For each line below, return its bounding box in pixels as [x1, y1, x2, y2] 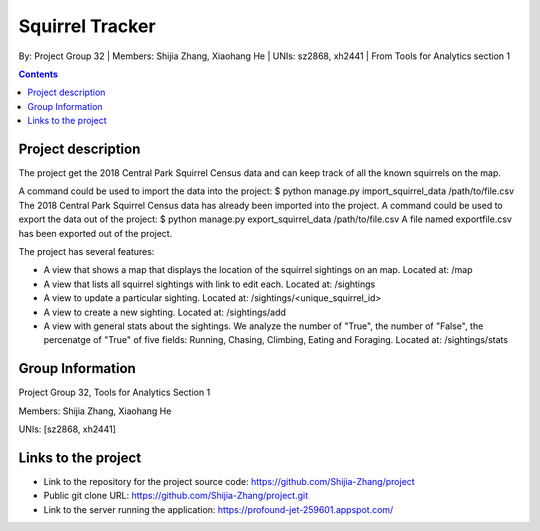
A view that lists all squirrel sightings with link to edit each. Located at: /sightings [43, 278, 376, 290]
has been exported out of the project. [18, 227, 173, 239]
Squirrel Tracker [18, 15, 156, 37]
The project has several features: [18, 245, 155, 257]
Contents [18, 68, 59, 80]
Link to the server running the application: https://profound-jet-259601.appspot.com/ [43, 503, 394, 515]
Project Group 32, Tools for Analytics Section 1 [18, 386, 211, 399]
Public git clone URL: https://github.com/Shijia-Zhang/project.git [43, 490, 309, 502]
